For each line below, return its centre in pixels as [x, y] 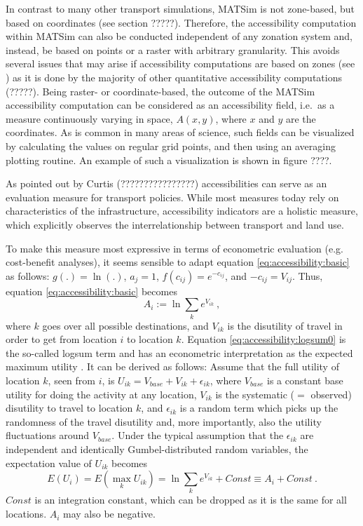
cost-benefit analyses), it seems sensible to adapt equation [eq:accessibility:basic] [178, 262]
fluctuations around [48, 435]
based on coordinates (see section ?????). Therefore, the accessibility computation [181, 22]
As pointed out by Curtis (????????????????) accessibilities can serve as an [166, 183]
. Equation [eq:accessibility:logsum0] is [263, 339]
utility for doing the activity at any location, [101, 394]
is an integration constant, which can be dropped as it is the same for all [191, 500]
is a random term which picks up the [259, 408]
